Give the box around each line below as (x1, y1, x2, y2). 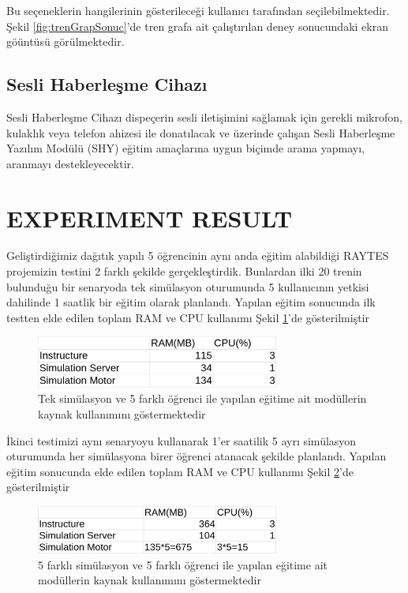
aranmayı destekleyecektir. (6, 155, 134, 171)
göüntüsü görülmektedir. (6, 33, 125, 50)
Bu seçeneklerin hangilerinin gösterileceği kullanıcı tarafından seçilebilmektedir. (6, 2, 390, 18)
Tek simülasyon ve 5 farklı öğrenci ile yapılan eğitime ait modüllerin (38, 390, 367, 407)
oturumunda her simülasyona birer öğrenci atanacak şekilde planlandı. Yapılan (6, 448, 387, 464)
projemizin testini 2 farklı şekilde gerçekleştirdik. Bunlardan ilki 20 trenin (6, 263, 362, 280)
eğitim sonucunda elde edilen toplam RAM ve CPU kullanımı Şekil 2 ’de (6, 463, 354, 479)
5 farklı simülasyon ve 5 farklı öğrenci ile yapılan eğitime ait (38, 556, 328, 572)
